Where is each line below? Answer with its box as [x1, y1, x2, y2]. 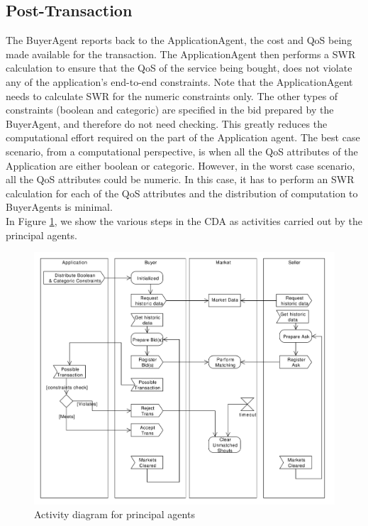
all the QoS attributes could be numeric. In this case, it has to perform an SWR [6, 172, 355, 187]
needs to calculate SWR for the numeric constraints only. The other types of [6, 88, 338, 103]
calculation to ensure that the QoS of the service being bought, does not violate [6, 60, 352, 75]
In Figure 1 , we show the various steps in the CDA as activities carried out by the [6, 213, 363, 228]
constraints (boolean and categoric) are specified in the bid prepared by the [6, 102, 334, 117]
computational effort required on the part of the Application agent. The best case [6, 130, 360, 145]
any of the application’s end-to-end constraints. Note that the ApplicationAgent [6, 74, 353, 89]
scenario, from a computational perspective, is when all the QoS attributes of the [6, 143, 358, 158]
